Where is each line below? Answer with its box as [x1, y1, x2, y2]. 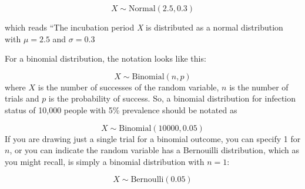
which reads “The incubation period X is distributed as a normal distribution [5, 21, 283, 33]
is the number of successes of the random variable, [38, 80, 219, 93]
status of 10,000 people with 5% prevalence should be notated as [5, 103, 237, 116]
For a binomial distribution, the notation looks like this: [5, 52, 206, 65]
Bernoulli [130, 176, 164, 184]
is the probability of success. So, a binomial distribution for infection [48, 92, 296, 104]
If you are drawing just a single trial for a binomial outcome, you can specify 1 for [5, 132, 301, 144]
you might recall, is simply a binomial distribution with [5, 155, 205, 167]
